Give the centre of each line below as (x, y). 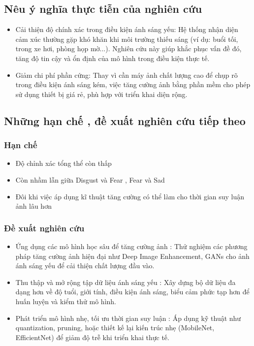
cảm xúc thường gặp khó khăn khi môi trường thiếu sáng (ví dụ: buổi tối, (127, 39)
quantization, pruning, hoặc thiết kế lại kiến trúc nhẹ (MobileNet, (115, 328)
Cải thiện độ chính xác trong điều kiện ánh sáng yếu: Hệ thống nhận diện (127, 29)
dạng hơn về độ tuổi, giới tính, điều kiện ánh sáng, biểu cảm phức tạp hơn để (132, 292)
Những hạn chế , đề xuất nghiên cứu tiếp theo (125, 120)
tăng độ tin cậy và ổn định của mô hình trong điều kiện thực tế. (112, 58)
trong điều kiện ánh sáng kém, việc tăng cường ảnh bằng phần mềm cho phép (133, 84)
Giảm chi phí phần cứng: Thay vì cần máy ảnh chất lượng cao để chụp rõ (127, 75)
